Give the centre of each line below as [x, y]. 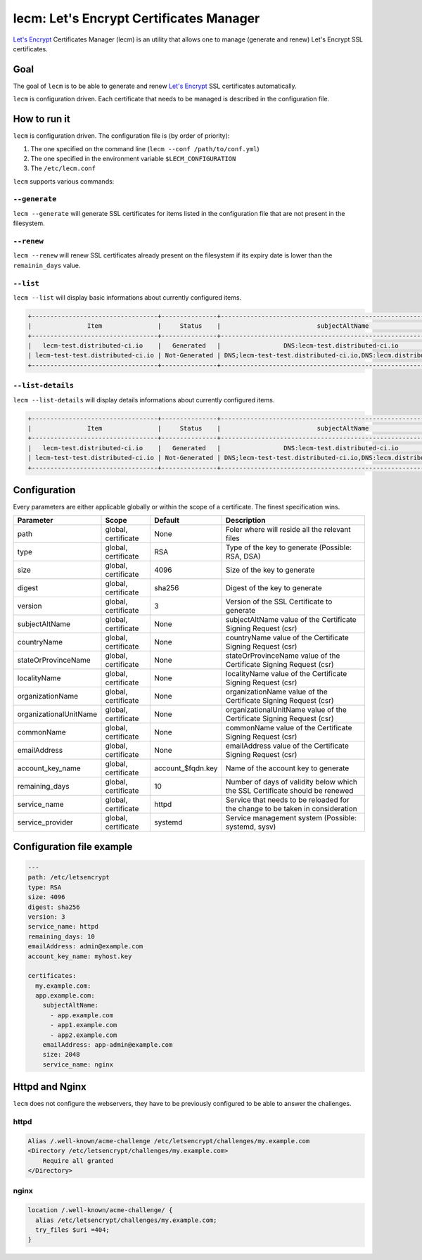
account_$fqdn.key [186, 768]
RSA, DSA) [243, 556]
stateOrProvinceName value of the [283, 656]
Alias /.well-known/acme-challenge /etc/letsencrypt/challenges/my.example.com [169, 1141]
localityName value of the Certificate [286, 674]
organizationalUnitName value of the [286, 710]
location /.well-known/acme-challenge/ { [100, 1210]
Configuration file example [73, 847]
